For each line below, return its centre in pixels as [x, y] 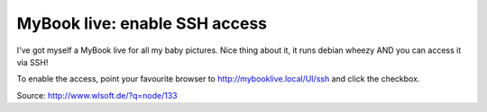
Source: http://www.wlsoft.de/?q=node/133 [97, 95]
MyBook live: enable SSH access [142, 23]
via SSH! [32, 62]
